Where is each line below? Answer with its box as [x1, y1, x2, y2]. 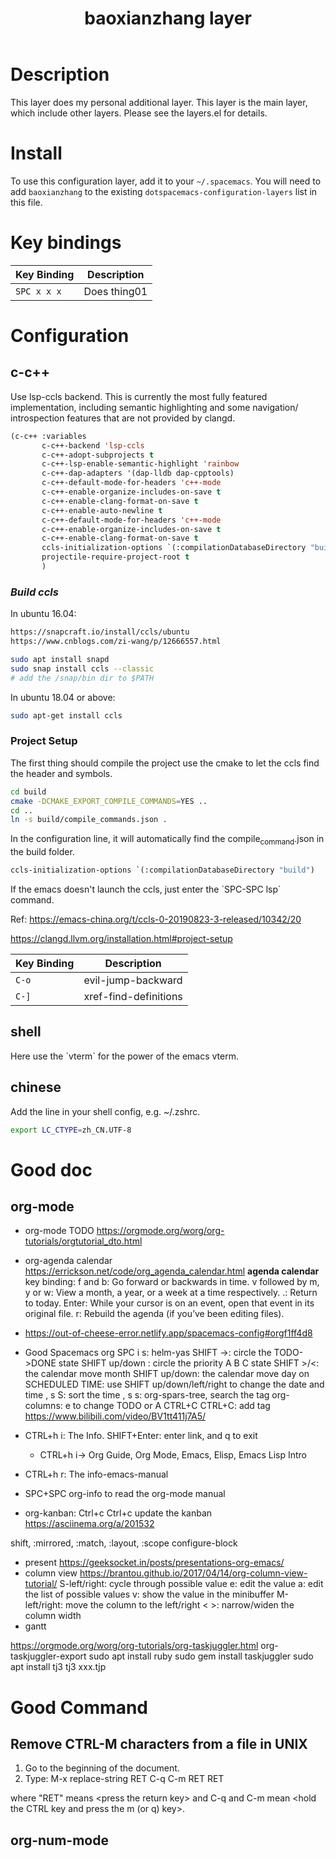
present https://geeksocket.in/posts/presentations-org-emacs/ [24, 1557, 285, 1569]
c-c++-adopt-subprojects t [41, 450, 155, 460]
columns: [24, 1400, 63, 1412]
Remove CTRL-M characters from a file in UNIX [10, 1736, 308, 1753]
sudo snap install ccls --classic [10, 663, 155, 674]
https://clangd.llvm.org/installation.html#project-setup [10, 932, 233, 944]
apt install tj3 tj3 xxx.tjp [10, 1661, 107, 1673]
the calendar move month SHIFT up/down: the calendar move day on [24, 1368, 310, 1380]
